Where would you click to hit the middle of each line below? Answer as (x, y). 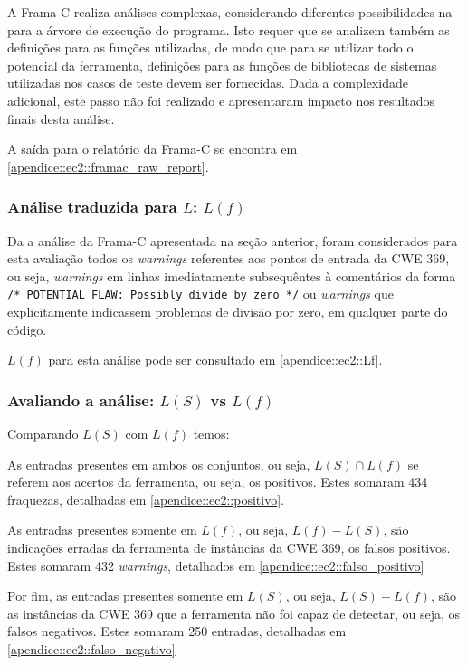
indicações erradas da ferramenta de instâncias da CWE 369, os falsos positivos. (229, 547)
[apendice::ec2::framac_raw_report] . (108, 166)
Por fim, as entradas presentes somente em (125, 596)
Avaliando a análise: (81, 399)
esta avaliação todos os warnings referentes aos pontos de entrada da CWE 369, (229, 258)
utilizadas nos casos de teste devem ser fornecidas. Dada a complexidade (208, 83)
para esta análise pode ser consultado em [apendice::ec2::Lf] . (215, 360)
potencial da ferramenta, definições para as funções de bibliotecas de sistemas (222, 65)
